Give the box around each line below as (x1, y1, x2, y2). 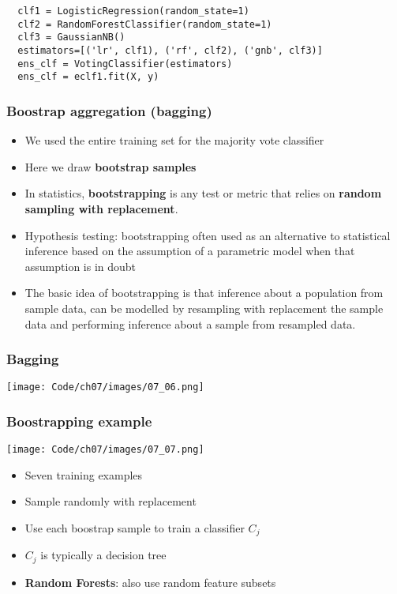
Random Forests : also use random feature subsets (24, 573, 276, 590)
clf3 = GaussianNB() (17, 32, 125, 43)
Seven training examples (24, 466, 143, 483)
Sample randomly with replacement (24, 493, 197, 509)
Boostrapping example (6, 411, 152, 430)
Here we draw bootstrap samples (24, 158, 197, 175)
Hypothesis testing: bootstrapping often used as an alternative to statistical (24, 227, 391, 243)
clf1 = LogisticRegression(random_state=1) (17, 6, 249, 17)
